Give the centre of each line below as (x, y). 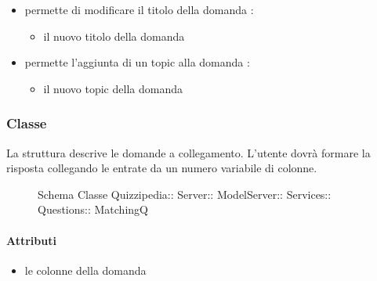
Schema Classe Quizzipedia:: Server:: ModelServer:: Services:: (185, 194)
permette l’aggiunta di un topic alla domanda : (137, 62)
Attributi (31, 240)
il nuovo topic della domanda (113, 88)
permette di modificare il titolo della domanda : (139, 9)
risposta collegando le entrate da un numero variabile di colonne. (162, 168)
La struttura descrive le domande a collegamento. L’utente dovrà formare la (188, 152)
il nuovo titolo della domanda (114, 36)
